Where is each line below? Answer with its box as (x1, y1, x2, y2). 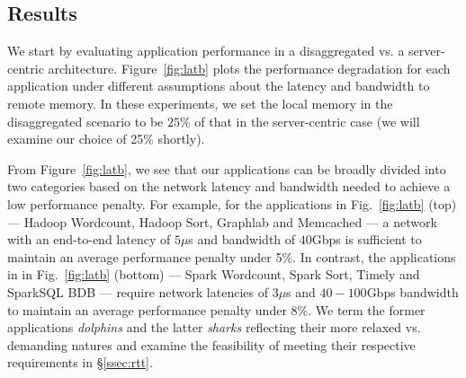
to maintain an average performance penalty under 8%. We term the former (7, 300, 426, 319)
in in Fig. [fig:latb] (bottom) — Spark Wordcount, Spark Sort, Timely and (7, 265, 420, 284)
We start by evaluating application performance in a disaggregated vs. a (7, 41, 405, 60)
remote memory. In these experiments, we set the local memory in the (7, 93, 393, 112)
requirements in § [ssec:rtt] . (7, 353, 153, 372)
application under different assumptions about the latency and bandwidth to (7, 76, 430, 95)
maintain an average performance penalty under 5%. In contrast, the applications (7, 247, 456, 266)
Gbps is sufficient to (311, 230, 422, 249)
